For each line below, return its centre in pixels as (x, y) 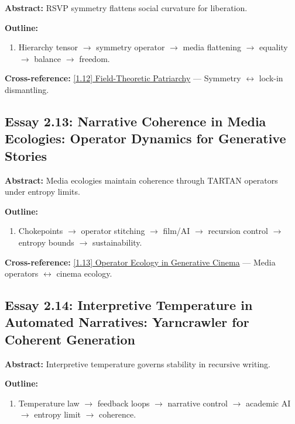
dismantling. (27, 89)
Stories (26, 155)
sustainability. (117, 242)
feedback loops (124, 403)
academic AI (268, 403)
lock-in (271, 78)
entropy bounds (46, 242)
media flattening (212, 47)
